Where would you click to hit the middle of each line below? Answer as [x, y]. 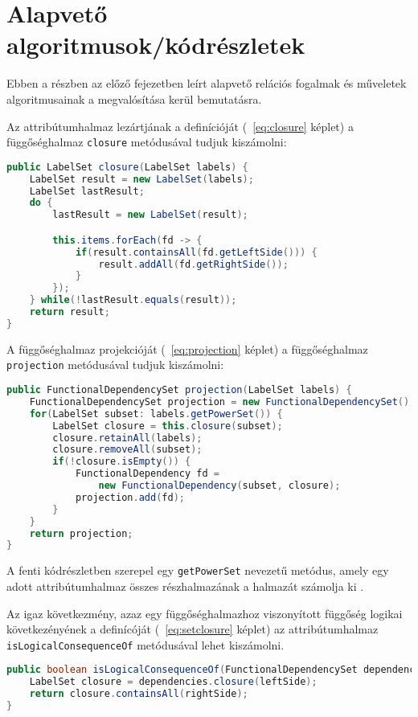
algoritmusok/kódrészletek [156, 45]
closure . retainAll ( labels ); [127, 438]
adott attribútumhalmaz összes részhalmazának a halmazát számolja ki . [185, 586]
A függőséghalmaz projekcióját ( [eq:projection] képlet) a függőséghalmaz [187, 348]
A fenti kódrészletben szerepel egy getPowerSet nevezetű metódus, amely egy [198, 570]
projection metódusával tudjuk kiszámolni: [115, 365]
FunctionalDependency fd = [147, 474]
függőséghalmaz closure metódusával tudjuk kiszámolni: [147, 142]
